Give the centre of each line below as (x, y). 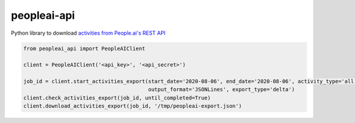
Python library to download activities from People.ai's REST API (88, 33)
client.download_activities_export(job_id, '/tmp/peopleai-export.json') (133, 106)
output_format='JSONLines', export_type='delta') (222, 89)
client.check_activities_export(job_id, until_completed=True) (117, 98)
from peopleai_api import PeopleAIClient (84, 48)
